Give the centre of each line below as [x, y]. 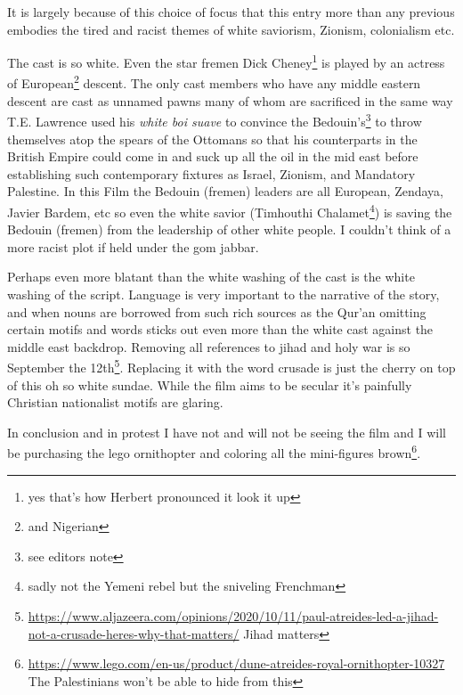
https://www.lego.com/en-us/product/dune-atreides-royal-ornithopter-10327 [236, 663]
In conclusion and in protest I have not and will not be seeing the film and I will [227, 432]
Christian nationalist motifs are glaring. [115, 402]
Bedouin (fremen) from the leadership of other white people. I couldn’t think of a [229, 229]
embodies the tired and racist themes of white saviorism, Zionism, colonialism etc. [231, 29]
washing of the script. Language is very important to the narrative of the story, [223, 294]
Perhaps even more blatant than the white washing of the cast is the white [211, 277]
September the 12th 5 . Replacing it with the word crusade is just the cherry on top [231, 366]
